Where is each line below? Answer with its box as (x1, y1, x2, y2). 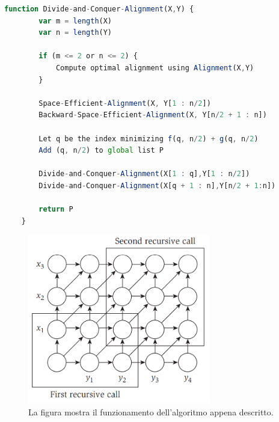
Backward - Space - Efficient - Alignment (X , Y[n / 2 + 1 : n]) (38, 111, 267, 120)
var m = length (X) (38, 16, 112, 25)
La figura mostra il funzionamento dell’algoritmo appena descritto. (28, 405, 274, 418)
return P (38, 205, 73, 214)
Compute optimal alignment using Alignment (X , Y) (55, 63, 254, 72)
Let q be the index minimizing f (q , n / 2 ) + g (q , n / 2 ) (38, 134, 259, 143)
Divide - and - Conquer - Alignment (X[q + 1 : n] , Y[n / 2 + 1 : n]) (38, 181, 276, 190)
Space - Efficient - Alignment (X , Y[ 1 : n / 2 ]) (38, 99, 211, 108)
